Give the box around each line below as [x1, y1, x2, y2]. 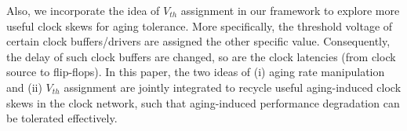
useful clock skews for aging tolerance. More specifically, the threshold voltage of [6, 17, 393, 34]
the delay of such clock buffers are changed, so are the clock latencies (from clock [6, 48, 396, 64]
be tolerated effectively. [6, 110, 118, 126]
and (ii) [6, 78, 42, 95]
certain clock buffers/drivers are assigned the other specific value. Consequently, [6, 33, 391, 49]
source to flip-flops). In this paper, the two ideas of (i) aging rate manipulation [6, 64, 385, 80]
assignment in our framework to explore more [180, 2, 400, 18]
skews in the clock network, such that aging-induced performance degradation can [6, 94, 400, 111]
